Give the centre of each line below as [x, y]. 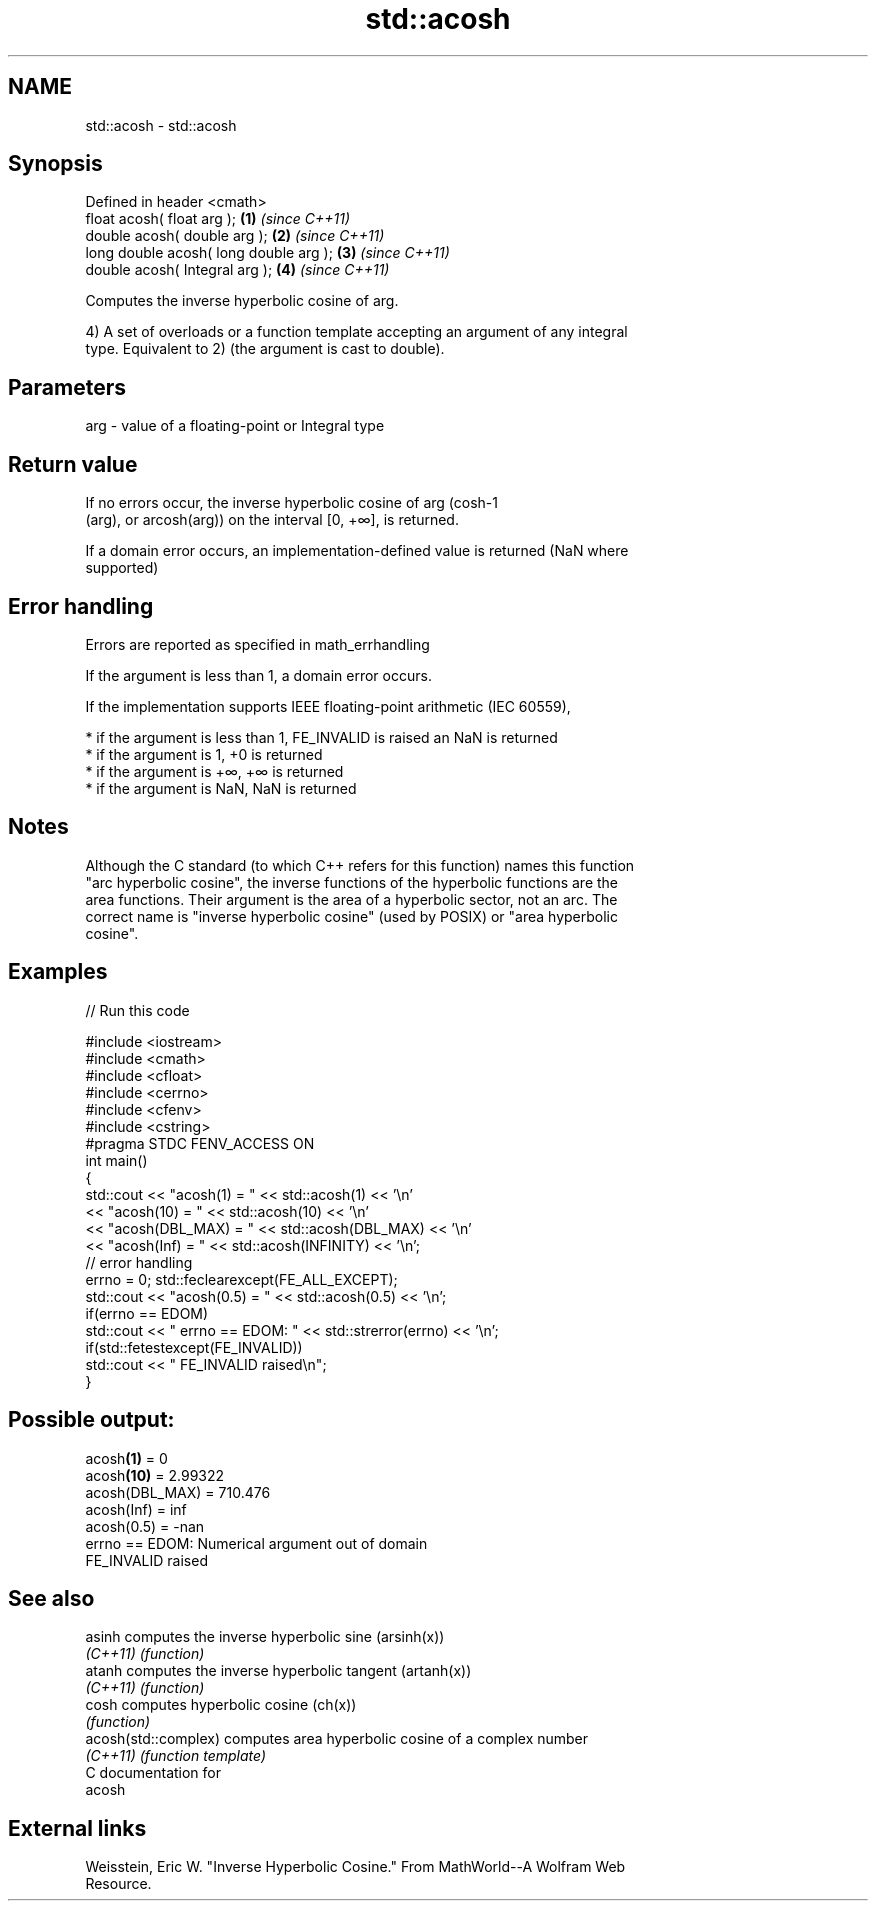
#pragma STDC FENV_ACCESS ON [200, 1143]
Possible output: [91, 1420]
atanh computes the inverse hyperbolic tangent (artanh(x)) [278, 1671]
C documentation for [153, 1773]
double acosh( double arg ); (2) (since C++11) [235, 236]
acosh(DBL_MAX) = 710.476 [178, 1492]
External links [77, 1828]
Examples [58, 972]
